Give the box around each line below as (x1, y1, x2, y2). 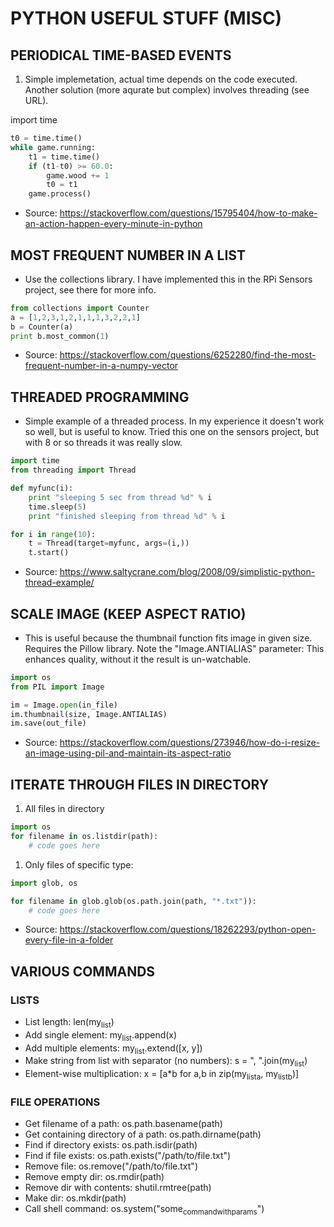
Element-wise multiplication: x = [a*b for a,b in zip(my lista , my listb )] (24, 1068, 300, 1082)
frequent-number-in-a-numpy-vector (24, 360, 179, 372)
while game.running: (10, 142, 97, 152)
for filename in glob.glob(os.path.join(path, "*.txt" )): (10, 896, 257, 906)
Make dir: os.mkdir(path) (24, 1192, 127, 1204)
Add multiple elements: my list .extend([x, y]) (24, 1042, 203, 1056)
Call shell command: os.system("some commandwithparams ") (24, 1203, 265, 1217)
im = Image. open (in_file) (10, 700, 118, 710)
